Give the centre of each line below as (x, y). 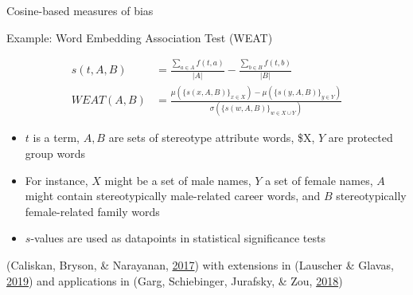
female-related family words (92, 211)
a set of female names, (319, 180)
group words (55, 153)
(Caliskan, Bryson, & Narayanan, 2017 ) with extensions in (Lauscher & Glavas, (200, 265)
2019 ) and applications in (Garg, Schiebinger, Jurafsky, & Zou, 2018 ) (175, 280)
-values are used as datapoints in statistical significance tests (178, 238)
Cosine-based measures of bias (80, 10)
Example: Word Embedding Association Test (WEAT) (140, 37)
